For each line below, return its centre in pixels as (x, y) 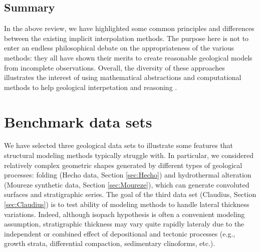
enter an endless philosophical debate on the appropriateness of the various (119, 48)
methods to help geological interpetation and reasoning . (91, 87)
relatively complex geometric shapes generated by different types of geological (123, 165)
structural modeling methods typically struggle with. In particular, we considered (129, 155)
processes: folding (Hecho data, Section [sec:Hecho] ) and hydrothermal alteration (128, 175)
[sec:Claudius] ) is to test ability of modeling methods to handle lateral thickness (127, 204)
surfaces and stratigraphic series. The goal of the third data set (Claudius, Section (130, 194)
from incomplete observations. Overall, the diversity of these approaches (114, 67)
